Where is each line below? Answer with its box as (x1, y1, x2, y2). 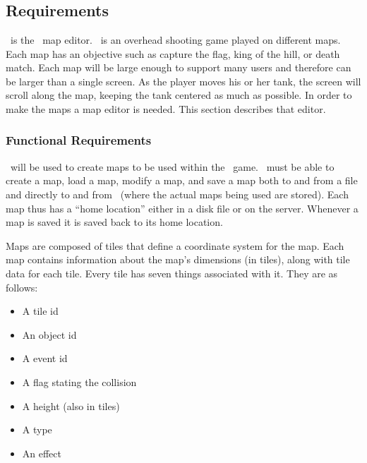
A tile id (22, 303, 59, 318)
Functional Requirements (6, 131, 152, 149)
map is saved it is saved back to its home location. (6, 215, 223, 229)
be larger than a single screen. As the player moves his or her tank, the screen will (6, 73, 361, 88)
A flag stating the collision (22, 374, 137, 389)
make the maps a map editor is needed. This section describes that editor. (6, 101, 326, 116)
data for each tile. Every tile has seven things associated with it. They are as (6, 265, 338, 280)
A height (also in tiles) (22, 398, 120, 413)
